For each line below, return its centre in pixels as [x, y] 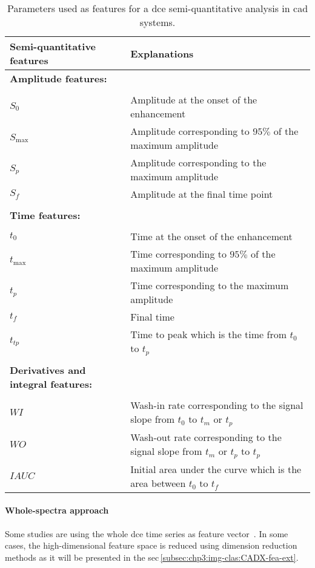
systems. [157, 22]
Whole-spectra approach [57, 510]
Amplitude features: [58, 78]
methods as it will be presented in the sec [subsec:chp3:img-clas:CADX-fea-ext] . [152, 557]
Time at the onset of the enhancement [211, 236]
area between [158, 483]
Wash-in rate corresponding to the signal [217, 405]
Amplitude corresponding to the [198, 162]
